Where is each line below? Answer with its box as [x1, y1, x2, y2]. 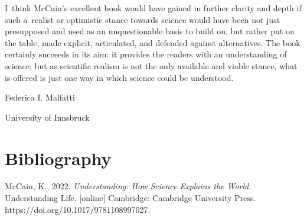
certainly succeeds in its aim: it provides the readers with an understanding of [5, 48, 287, 60]
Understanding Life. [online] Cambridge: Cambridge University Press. [5, 192, 256, 204]
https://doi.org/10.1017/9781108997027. [5, 203, 151, 215]
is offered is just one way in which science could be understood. [5, 71, 234, 83]
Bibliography [5, 145, 112, 170]
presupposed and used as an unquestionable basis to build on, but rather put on [5, 25, 295, 37]
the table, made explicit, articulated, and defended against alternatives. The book [5, 36, 301, 48]
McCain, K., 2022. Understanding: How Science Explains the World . [5, 180, 252, 192]
